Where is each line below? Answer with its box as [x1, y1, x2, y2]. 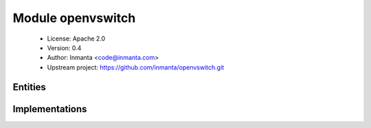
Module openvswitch [12, 10, 136, 25]
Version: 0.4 [47, 43, 82, 52]
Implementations [12, 103, 87, 115]
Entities [12, 81, 46, 93]
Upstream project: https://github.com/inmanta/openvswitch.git [47, 63, 225, 72]
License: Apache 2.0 [47, 34, 106, 43]
